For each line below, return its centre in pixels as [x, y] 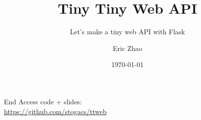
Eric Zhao [127, 48]
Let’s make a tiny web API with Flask [127, 32]
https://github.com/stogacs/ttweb [55, 111]
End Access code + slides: [43, 101]
